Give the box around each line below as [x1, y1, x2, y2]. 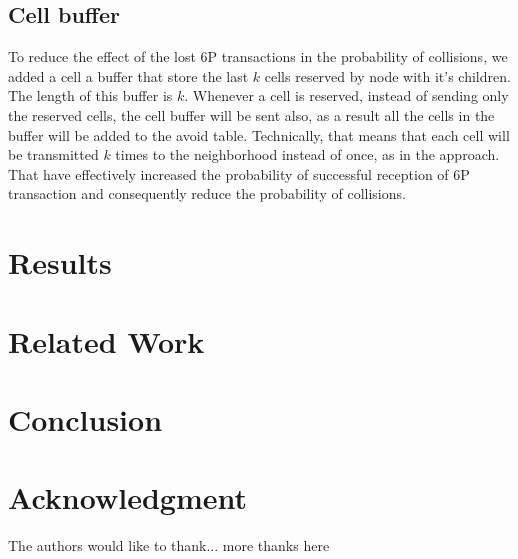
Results [8, 242, 112, 283]
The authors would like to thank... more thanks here [8, 535, 330, 556]
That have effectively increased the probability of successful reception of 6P [8, 163, 470, 184]
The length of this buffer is [8, 85, 173, 106]
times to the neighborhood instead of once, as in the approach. [115, 144, 500, 165]
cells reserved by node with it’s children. [264, 65, 511, 86]
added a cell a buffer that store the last [8, 65, 249, 86]
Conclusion [8, 398, 163, 439]
